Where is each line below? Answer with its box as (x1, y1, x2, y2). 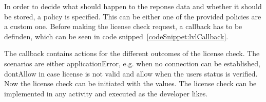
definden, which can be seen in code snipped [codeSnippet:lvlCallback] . (4, 31, 229, 41)
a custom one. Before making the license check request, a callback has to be (4, 21, 242, 32)
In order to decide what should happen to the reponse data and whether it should (4, 1, 262, 11)
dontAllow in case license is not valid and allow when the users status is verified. (4, 68, 258, 79)
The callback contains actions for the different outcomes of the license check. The (4, 48, 260, 59)
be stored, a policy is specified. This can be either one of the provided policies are (4, 11, 261, 21)
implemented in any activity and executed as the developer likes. (4, 88, 208, 98)
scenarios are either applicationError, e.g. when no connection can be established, (4, 58, 260, 68)
